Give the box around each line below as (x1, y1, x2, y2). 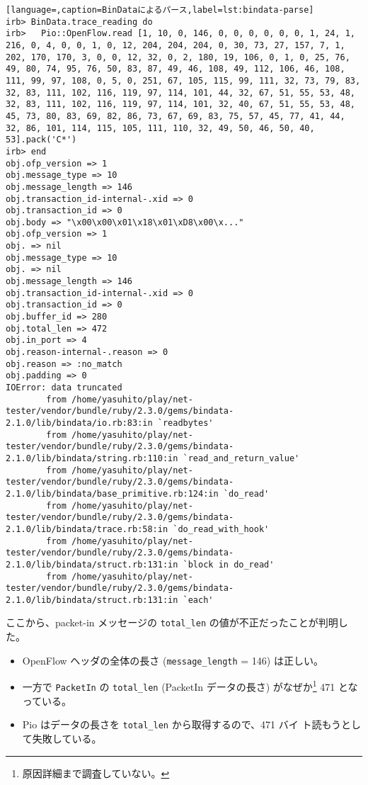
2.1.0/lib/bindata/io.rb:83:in (6, 417, 153, 428)
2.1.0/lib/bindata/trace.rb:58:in (6, 524, 168, 534)
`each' (183, 594, 214, 605)
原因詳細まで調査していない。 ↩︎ (22, 765, 170, 780)
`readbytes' (157, 417, 214, 428)
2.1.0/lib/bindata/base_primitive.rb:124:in (6, 488, 219, 499)
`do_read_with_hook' (173, 524, 270, 534)
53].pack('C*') (6, 135, 77, 145)
